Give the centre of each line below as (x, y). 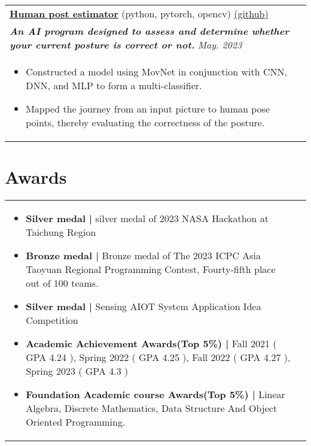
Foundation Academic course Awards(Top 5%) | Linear (155, 395)
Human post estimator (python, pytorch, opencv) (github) (139, 13)
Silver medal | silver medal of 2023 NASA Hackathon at (147, 219)
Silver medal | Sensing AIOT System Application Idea (144, 307)
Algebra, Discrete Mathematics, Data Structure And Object (152, 408)
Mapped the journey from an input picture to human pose (148, 109)
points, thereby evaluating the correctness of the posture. (145, 122)
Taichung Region (61, 232)
